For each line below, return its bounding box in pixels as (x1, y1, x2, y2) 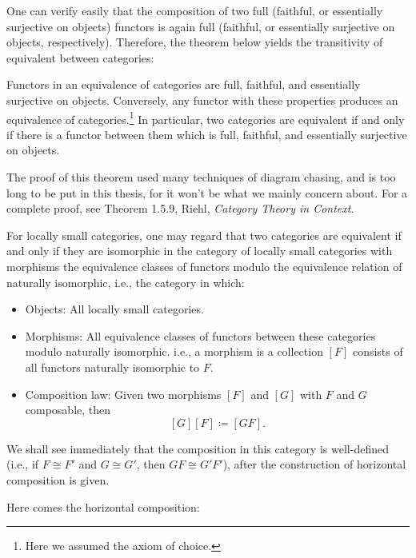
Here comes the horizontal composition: (6, 498, 200, 515)
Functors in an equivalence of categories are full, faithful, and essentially (6, 76, 361, 93)
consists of (352, 343, 403, 360)
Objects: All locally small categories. (25, 301, 204, 317)
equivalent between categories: (6, 49, 154, 66)
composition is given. (6, 471, 110, 488)
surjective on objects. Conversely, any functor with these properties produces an (6, 91, 398, 108)
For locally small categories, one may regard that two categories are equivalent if (6, 226, 402, 243)
